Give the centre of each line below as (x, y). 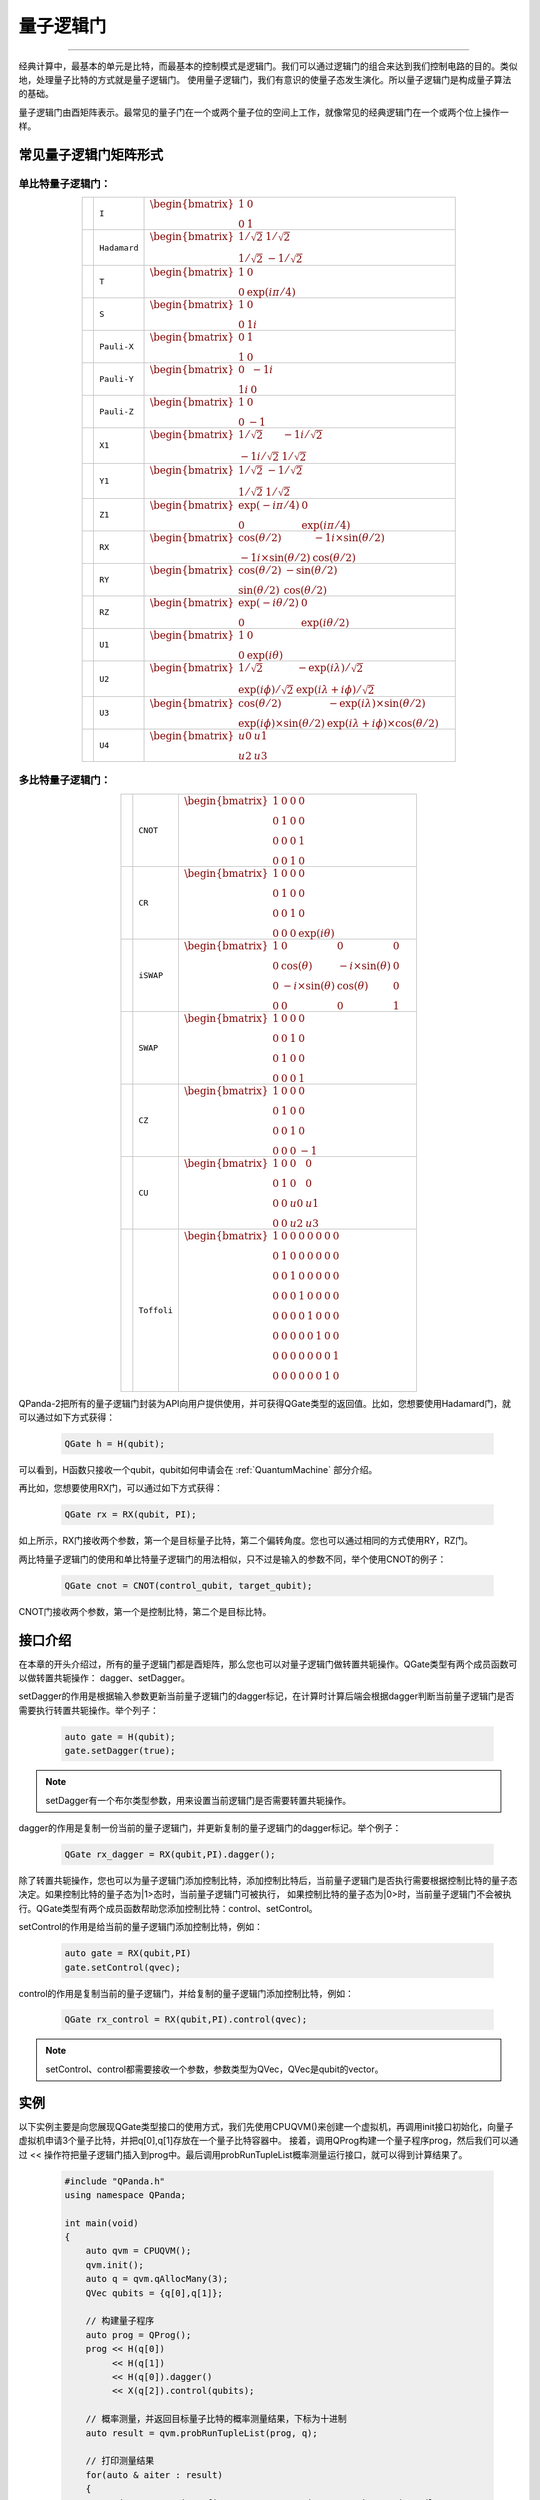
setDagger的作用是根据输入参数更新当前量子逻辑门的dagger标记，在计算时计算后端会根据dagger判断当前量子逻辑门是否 (266, 1696)
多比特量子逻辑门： (65, 780)
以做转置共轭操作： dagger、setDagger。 (104, 1678)
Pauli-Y (116, 378)
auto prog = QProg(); (138, 2334)
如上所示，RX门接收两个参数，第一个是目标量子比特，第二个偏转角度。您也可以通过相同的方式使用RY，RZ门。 (246, 1541)
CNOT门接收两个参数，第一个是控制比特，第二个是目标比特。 (145, 1611)
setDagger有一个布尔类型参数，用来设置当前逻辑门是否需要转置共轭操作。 (198, 1800)
